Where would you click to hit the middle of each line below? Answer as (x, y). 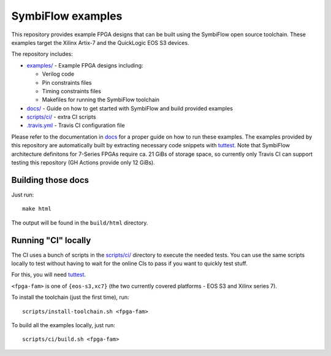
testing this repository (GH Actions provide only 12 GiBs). (83, 163)
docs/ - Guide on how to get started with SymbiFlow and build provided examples (130, 108)
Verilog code (58, 74)
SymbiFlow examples (67, 16)
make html (37, 209)
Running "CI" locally (51, 240)
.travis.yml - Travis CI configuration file (76, 125)
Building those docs (50, 180)
